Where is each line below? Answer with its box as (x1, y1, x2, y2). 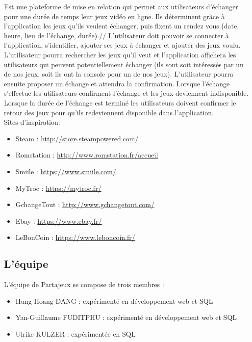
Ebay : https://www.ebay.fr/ (15, 215, 102, 226)
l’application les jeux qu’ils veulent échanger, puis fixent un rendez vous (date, (4, 21, 239, 31)
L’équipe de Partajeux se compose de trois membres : (4, 279, 164, 289)
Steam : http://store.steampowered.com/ (15, 133, 139, 143)
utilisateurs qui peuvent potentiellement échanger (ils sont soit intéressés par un (4, 59, 244, 69)
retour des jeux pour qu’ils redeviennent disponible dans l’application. (4, 107, 214, 117)
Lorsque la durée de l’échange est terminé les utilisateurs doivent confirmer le (4, 97, 236, 107)
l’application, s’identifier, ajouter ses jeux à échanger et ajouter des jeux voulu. (4, 40, 241, 50)
